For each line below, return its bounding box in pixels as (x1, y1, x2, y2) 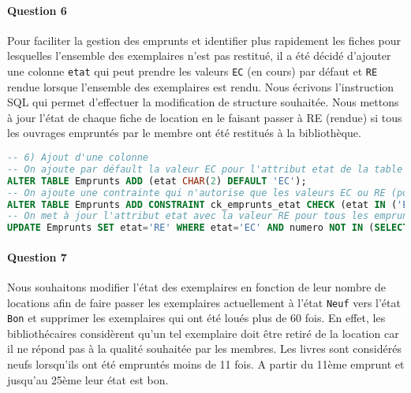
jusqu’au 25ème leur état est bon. (7, 371, 169, 387)
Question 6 (7, 2, 67, 18)
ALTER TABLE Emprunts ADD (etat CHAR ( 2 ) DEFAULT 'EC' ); (7, 175, 307, 187)
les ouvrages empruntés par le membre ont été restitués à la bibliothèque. (7, 124, 361, 141)
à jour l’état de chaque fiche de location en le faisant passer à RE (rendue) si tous (7, 109, 402, 125)
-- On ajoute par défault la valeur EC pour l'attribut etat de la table (7, 163, 403, 175)
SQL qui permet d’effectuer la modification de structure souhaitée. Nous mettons (7, 94, 399, 110)
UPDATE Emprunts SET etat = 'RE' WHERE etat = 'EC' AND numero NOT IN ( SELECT (7, 222, 409, 234)
